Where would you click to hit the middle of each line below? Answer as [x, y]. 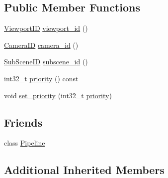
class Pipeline [25, 143]
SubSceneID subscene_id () [46, 62]
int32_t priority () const [41, 78]
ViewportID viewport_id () [46, 28]
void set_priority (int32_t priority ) [58, 95]
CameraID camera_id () [41, 45]
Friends [23, 122]
